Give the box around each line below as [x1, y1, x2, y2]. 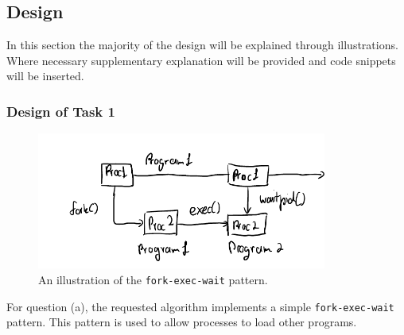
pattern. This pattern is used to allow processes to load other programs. [6, 314, 357, 330]
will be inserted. [6, 67, 84, 84]
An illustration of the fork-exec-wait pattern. [38, 271, 268, 287]
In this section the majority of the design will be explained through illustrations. [6, 37, 398, 53]
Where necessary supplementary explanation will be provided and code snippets [6, 52, 396, 68]
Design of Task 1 [6, 101, 115, 121]
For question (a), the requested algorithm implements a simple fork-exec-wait [6, 298, 394, 314]
